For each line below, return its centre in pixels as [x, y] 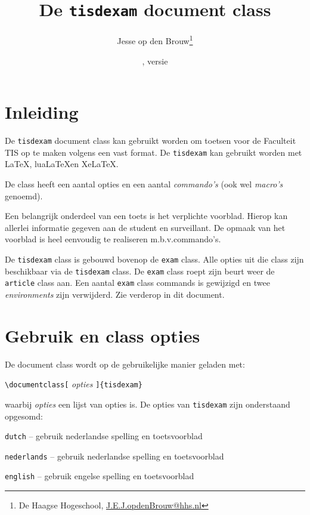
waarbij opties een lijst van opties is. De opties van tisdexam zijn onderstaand [148, 404]
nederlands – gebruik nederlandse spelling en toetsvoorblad [114, 456]
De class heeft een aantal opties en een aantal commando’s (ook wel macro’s [144, 184]
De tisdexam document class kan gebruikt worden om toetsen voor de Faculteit [151, 141]
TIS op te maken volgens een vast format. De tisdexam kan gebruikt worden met [154, 152]
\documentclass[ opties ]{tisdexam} [74, 384]
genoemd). [24, 195]
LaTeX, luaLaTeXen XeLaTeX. [62, 164]
